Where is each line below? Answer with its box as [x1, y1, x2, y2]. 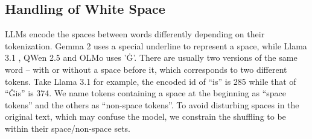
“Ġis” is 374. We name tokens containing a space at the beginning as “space [5, 87, 287, 99]
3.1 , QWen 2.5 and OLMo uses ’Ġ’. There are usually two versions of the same [5, 51, 298, 64]
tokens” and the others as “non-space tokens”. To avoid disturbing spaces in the [5, 98, 299, 111]
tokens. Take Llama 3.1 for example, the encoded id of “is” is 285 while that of [5, 75, 296, 87]
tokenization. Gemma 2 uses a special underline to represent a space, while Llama [5, 39, 307, 52]
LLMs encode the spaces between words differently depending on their [5, 28, 265, 40]
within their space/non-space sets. [5, 122, 130, 134]
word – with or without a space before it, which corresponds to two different [5, 63, 287, 75]
